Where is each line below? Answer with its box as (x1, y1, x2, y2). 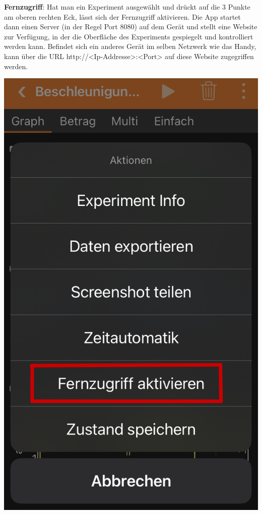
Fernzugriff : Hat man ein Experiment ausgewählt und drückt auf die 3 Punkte (4, 2, 250, 12)
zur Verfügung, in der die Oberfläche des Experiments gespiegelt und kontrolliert (4, 31, 253, 41)
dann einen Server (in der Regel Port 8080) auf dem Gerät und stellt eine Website (4, 21, 257, 32)
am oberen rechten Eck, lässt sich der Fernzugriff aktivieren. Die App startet (4, 11, 241, 22)
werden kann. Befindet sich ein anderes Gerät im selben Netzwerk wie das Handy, (4, 41, 256, 52)
